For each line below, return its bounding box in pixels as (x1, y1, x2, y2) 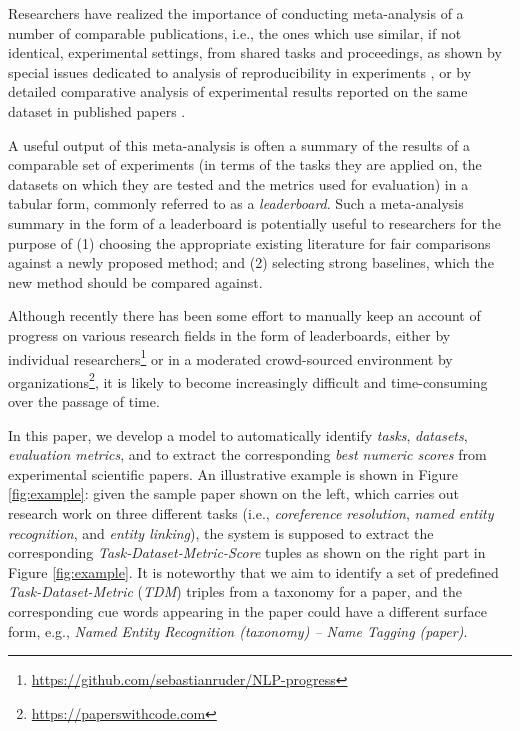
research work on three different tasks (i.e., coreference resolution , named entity (8, 502, 494, 523)
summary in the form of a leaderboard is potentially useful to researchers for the (8, 212, 502, 233)
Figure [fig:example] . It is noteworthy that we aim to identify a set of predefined (8, 561, 499, 582)
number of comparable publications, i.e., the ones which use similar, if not (8, 22, 462, 43)
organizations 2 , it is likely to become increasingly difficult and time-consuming (8, 368, 488, 392)
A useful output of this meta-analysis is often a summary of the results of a (8, 134, 470, 155)
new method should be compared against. (8, 271, 263, 292)
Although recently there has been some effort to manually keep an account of (8, 305, 481, 326)
